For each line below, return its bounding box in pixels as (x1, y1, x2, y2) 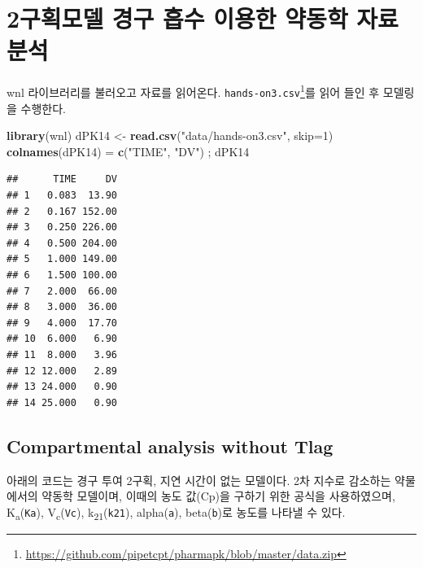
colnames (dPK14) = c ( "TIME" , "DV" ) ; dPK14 (7, 142, 250, 159)
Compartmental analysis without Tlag (7, 433, 334, 458)
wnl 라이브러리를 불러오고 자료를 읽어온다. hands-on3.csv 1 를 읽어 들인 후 (7, 81, 380, 100)
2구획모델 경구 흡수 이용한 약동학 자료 (7, 2, 399, 35)
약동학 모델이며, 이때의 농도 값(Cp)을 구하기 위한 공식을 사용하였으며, (41, 487, 395, 505)
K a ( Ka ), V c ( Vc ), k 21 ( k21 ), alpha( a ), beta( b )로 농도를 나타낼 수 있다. (7, 503, 346, 522)
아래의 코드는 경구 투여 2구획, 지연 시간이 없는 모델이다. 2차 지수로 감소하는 (7, 471, 391, 488)
